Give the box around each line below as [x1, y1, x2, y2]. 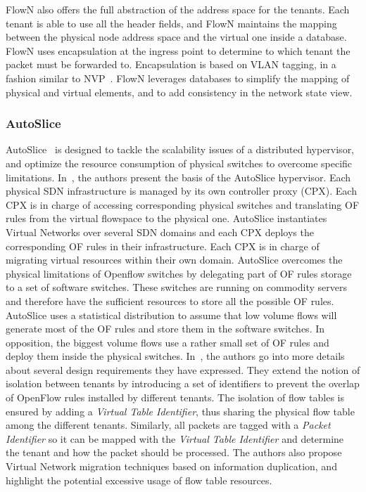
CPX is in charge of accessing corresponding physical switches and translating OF [6, 197, 360, 212]
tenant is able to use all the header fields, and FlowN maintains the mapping [6, 15, 337, 30]
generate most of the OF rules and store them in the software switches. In [6, 321, 325, 336]
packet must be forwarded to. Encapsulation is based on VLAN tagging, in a [6, 57, 336, 72]
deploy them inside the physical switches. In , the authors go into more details [6, 349, 345, 363]
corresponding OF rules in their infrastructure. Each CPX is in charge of [6, 238, 320, 253]
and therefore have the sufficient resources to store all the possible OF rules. [6, 293, 334, 308]
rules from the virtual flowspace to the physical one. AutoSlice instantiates [6, 211, 327, 226]
